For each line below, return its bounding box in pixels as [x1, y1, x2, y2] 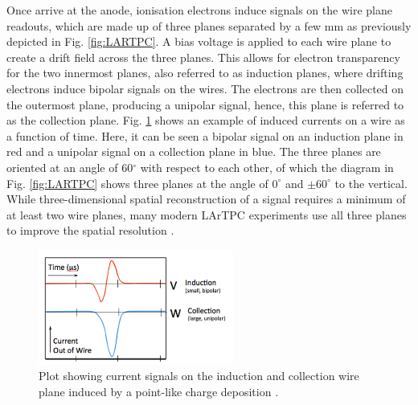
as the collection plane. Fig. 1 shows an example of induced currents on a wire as [6, 112, 405, 129]
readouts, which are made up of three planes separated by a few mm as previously [6, 17, 412, 34]
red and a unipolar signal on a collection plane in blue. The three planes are [6, 143, 381, 160]
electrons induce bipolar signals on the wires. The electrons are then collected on [6, 80, 404, 96]
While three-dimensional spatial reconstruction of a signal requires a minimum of [6, 190, 406, 207]
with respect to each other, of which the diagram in [140, 158, 394, 175]
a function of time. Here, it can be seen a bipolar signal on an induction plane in [6, 127, 404, 144]
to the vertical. [334, 174, 408, 191]
